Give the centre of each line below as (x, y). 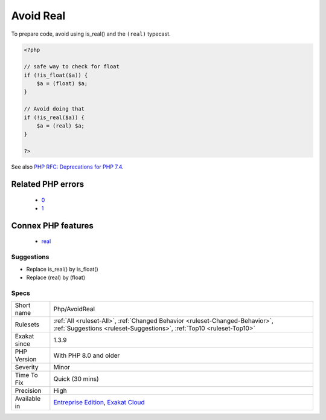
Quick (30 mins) (76, 379)
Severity (27, 367)
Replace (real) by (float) (56, 277)
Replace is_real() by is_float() (62, 269)
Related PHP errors (48, 184)
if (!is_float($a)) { (56, 75)
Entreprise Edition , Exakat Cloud (99, 402)
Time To (27, 375)
